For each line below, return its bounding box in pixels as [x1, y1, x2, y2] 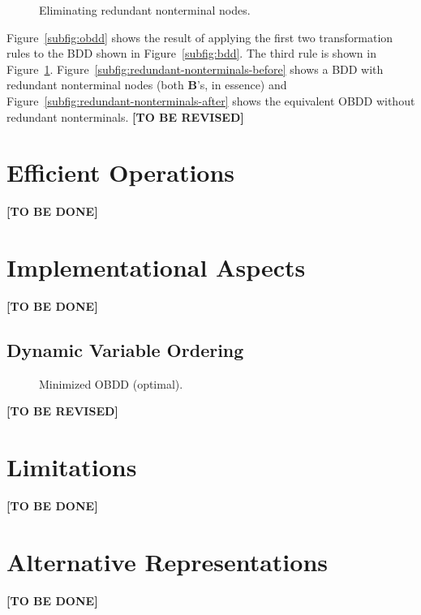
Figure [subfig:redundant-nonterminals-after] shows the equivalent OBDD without [6, 92, 415, 109]
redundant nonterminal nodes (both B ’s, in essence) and [6, 76, 287, 93]
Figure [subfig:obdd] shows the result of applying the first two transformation [6, 28, 393, 45]
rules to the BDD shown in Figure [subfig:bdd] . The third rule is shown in [6, 45, 376, 62]
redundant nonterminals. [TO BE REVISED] [6, 108, 244, 125]
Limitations [6, 450, 137, 484]
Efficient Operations [6, 156, 235, 189]
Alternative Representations [6, 544, 329, 578]
